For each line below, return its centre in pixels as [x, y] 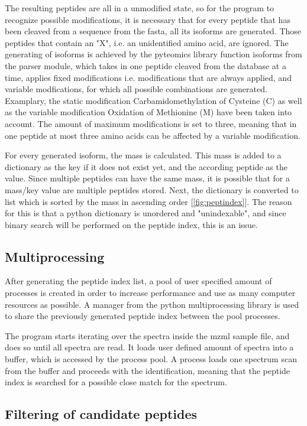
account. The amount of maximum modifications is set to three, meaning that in [151, 123]
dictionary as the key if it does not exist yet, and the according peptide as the [146, 166]
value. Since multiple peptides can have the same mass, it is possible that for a [147, 178]
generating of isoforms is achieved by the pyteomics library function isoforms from [153, 54]
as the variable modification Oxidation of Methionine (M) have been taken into [148, 112]
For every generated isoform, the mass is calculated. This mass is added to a [143, 155]
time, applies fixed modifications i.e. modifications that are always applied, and [148, 77]
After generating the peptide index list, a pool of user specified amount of [138, 281]
